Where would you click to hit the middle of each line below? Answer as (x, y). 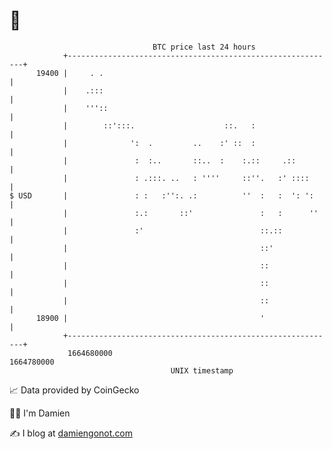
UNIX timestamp (202, 370)
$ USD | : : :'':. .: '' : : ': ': (161, 195)
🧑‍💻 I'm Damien (40, 413)
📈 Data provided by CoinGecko (74, 390)
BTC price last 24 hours (204, 47)
